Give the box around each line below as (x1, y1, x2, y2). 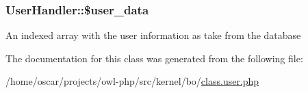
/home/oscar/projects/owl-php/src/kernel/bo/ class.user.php (5, 74, 259, 88)
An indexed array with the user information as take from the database (5, 28, 301, 42)
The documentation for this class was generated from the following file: (5, 51, 303, 65)
